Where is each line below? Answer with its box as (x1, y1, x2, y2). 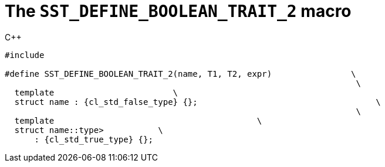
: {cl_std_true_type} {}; (34, 134, 153, 144)
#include (5, 50, 45, 60)
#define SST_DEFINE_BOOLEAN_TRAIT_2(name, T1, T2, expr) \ (5, 69, 356, 79)
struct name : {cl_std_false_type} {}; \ (14, 97, 381, 107)
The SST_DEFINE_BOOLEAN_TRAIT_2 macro (5, 1, 352, 21)
